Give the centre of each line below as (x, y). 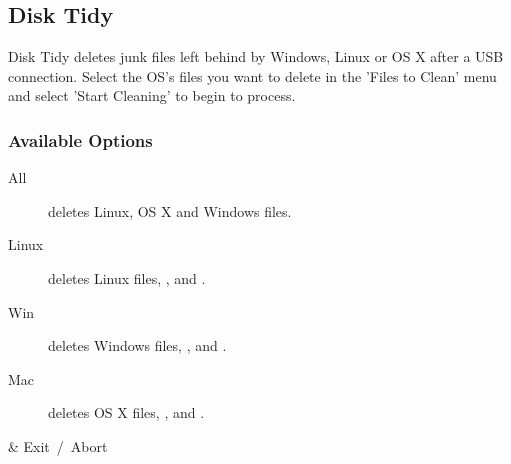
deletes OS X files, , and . (126, 412)
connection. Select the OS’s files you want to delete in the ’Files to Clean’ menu (252, 75)
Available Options (80, 139)
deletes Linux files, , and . (127, 277)
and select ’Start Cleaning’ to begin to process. (152, 95)
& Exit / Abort (58, 445)
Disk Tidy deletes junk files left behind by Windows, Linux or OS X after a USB (256, 56)
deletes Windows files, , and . (137, 345)
